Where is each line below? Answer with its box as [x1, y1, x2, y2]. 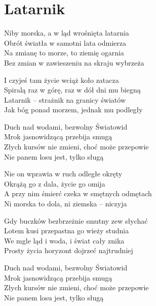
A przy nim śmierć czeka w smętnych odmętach [4, 188, 152, 199]
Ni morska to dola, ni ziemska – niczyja [4, 198, 127, 209]
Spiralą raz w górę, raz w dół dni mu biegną [4, 84, 141, 95]
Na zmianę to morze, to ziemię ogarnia [4, 47, 124, 58]
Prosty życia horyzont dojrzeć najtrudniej [4, 245, 133, 256]
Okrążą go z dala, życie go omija [4, 178, 105, 189]
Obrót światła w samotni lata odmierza [4, 37, 126, 48]
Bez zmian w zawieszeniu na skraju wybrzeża [4, 57, 144, 68]
